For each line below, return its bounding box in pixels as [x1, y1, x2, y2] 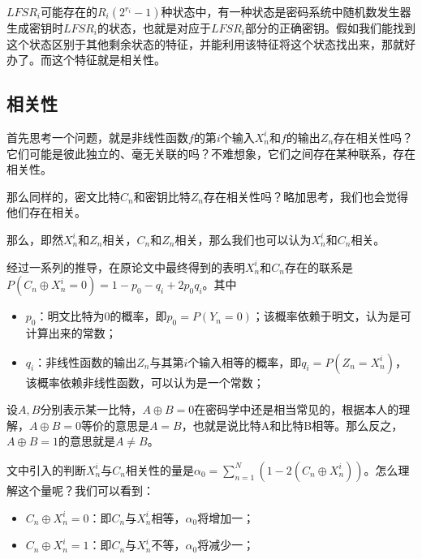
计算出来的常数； [25, 324, 117, 341]
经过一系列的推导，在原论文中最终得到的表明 [6, 258, 245, 275]
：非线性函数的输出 [34, 353, 137, 370]
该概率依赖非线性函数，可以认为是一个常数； [25, 373, 265, 390]
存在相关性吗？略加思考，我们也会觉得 [203, 187, 408, 204]
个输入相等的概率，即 [187, 353, 302, 370]
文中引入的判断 [6, 461, 86, 478]
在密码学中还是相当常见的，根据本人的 [194, 401, 399, 418]
